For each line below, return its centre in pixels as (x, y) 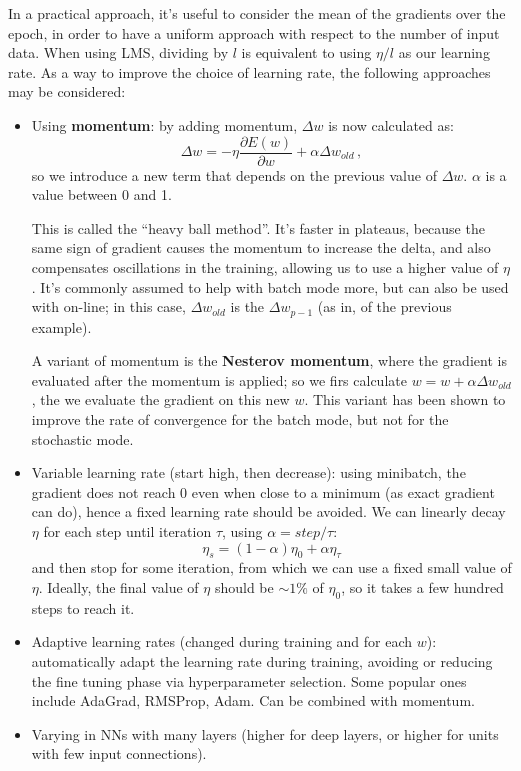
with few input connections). (119, 753)
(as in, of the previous (384, 306)
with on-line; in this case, (108, 306)
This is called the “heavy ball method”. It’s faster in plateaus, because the (258, 227)
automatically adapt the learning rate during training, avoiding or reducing (262, 660)
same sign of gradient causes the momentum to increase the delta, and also (261, 247)
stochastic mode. (82, 438)
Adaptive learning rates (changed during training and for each (222, 641)
